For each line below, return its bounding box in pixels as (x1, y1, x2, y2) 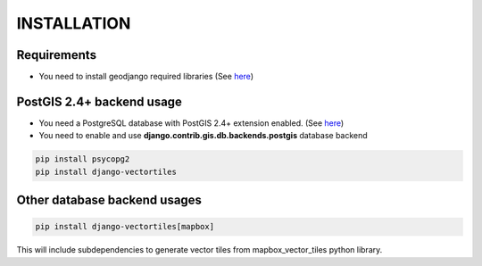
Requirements (16, 47, 97, 62)
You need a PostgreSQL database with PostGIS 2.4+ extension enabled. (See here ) (38, 117, 345, 129)
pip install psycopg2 (35, 154, 130, 164)
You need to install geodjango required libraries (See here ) (38, 71, 254, 82)
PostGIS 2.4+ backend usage (16, 94, 183, 109)
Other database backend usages (16, 193, 203, 208)
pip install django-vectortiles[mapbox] (35, 221, 214, 232)
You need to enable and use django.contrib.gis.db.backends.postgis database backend (38, 130, 368, 141)
